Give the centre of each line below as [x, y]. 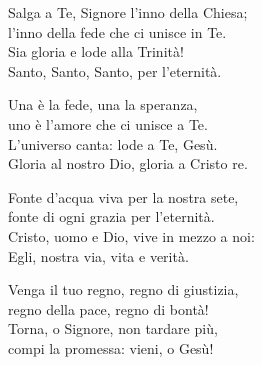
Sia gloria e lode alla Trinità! [96, 51]
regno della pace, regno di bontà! [108, 308]
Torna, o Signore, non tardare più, [113, 328]
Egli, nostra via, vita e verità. [98, 255]
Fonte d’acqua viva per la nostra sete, [123, 196]
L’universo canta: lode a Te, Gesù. [113, 143]
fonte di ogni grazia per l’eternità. [111, 216]
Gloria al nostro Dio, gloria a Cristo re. [128, 163]
